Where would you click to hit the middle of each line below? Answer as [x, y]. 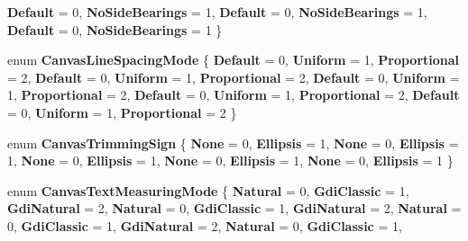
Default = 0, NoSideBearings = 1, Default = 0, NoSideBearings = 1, [217, 12]
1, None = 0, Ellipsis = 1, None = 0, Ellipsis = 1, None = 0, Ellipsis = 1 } [230, 161]
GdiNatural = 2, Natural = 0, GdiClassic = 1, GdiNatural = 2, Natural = [234, 208]
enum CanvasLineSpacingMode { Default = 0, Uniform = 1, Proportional [234, 60]
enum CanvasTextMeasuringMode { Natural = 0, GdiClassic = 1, [208, 190]
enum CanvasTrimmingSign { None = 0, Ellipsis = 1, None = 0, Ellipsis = [233, 143]
